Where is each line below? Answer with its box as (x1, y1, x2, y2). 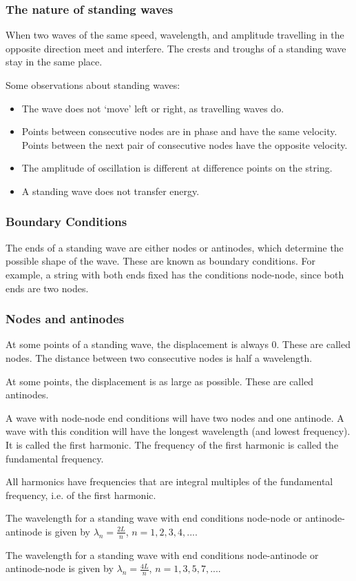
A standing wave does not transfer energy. (21, 183, 200, 198)
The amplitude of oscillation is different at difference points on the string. (21, 161, 333, 175)
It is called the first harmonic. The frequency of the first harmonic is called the (6, 437, 339, 451)
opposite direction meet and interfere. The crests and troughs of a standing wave (6, 41, 346, 55)
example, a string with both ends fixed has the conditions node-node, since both (6, 267, 344, 281)
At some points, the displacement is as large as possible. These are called (6, 374, 314, 388)
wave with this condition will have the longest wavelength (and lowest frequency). (6, 424, 350, 438)
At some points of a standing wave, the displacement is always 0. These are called (6, 337, 350, 351)
